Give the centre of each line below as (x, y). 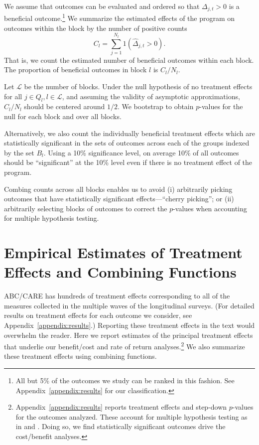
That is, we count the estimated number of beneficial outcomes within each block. (129, 60)
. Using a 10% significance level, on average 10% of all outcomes (141, 152)
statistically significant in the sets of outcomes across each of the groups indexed (127, 143)
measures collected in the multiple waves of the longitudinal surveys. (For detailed (129, 305)
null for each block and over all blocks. (63, 116)
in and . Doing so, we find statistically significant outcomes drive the (121, 426)
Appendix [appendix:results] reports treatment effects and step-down (121, 407)
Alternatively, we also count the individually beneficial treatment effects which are (129, 133)
